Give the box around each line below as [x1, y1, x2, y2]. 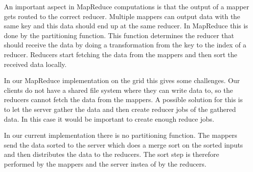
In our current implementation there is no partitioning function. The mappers [4, 130, 237, 140]
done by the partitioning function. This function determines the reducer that [4, 30, 234, 40]
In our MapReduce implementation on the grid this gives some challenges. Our [4, 75, 240, 86]
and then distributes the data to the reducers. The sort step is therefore [4, 149, 219, 159]
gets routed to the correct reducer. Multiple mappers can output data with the [4, 11, 240, 21]
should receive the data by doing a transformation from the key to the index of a [4, 40, 247, 50]
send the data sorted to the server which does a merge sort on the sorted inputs [4, 139, 243, 150]
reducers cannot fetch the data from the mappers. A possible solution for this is [4, 94, 243, 105]
